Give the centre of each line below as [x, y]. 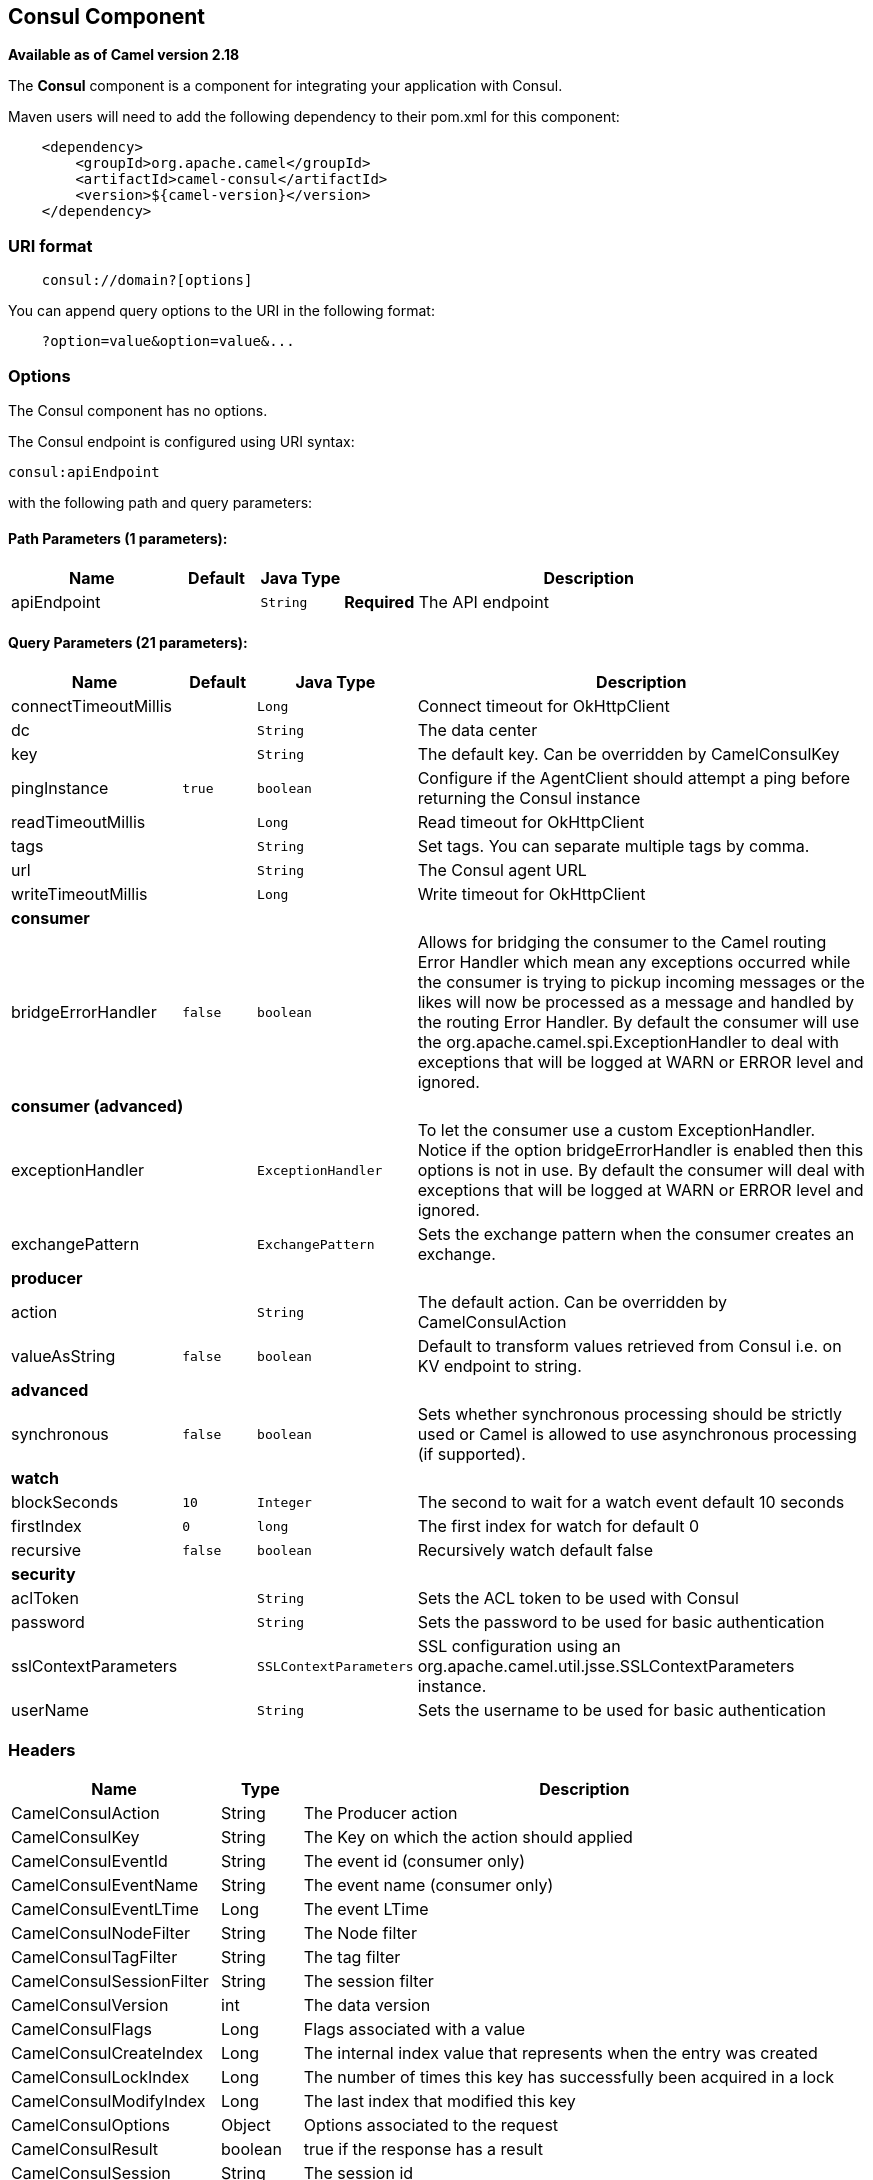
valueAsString [63, 1356]
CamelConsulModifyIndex [108, 2101]
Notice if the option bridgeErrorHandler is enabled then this [640, 1150]
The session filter [368, 1981]
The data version [367, 2005]
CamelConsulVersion [90, 2005]
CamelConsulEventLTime [105, 1909]
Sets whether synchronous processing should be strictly [629, 1414]
